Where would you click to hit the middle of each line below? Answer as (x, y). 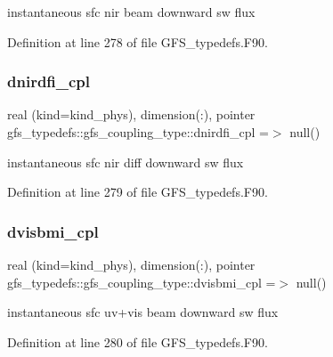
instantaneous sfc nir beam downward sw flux (131, 12)
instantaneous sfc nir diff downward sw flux (126, 162)
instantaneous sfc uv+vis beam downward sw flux (143, 312)
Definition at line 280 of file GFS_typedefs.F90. (138, 341)
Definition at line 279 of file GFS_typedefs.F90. (138, 192)
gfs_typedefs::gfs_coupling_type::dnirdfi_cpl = (138, 132)
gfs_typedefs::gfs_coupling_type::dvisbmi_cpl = (142, 282)
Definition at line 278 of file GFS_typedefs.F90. (138, 41)
